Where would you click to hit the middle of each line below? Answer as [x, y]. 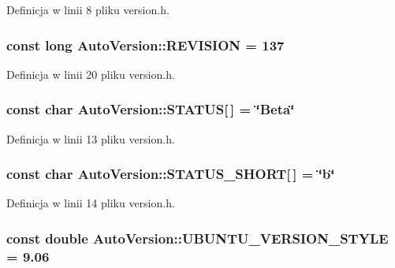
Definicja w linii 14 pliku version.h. [91, 203]
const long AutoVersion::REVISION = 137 [145, 45]
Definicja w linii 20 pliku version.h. [91, 74]
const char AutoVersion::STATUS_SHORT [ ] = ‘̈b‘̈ [171, 174]
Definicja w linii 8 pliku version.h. [88, 9]
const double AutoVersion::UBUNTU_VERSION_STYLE [197, 238]
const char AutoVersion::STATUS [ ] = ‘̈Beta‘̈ [151, 109]
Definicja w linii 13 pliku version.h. [91, 138]
